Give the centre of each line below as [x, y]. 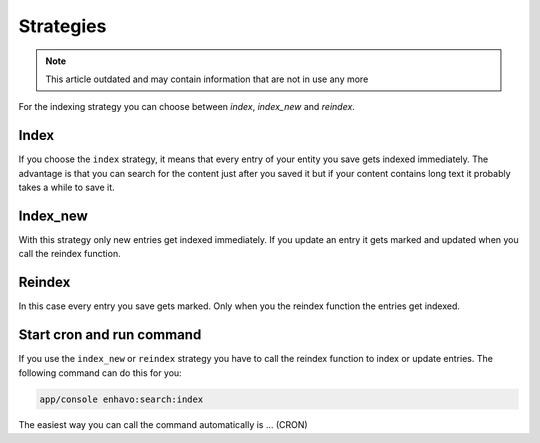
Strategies [62, 26]
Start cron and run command [110, 335]
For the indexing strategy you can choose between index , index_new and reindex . [186, 107]
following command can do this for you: [100, 372]
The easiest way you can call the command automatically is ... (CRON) [163, 425]
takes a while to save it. [66, 187]
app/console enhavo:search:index [121, 399]
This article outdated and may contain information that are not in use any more [207, 79]
